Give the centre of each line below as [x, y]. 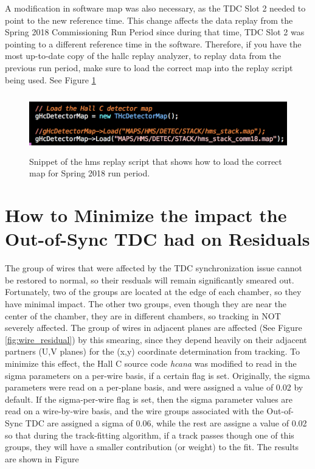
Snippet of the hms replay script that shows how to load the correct [156, 161]
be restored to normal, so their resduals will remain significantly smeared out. [150, 280]
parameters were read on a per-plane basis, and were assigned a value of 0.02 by [154, 387]
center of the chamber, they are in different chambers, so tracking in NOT [143, 315]
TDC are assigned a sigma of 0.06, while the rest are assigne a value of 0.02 [166, 422]
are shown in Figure [42, 458]
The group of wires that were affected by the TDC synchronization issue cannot [154, 268]
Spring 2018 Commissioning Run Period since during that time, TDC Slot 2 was [155, 32]
